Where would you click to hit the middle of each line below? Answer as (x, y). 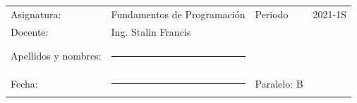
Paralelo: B (279, 83)
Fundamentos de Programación (178, 14)
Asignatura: (36, 14)
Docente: (30, 31)
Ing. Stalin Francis (151, 31)
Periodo (272, 14)
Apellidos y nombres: (56, 56)
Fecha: (24, 83)
